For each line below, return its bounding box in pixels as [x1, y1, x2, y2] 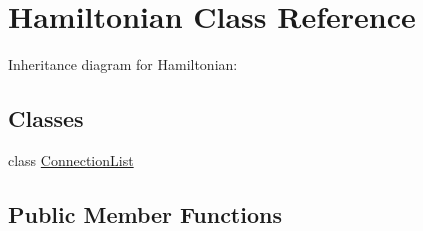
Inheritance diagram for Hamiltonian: [8, 54, 238, 75]
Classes [8, 103, 84, 134]
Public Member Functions [8, 198, 282, 229]
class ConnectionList [8, 149, 134, 170]
